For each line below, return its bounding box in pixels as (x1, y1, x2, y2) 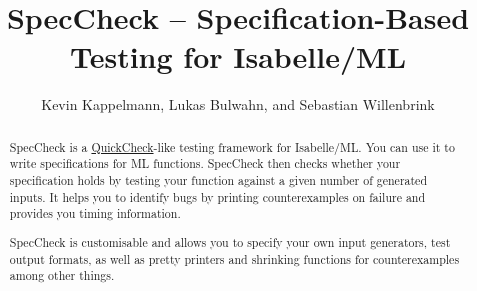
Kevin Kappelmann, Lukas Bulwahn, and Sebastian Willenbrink (41, 94, 435, 115)
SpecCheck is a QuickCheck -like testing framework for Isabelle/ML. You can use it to (9, 138, 455, 155)
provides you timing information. (9, 205, 181, 222)
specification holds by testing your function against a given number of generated (9, 172, 428, 189)
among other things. (9, 267, 115, 284)
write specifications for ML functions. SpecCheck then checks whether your (9, 155, 401, 172)
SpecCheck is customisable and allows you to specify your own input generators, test (9, 233, 451, 250)
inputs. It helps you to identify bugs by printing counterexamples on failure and (9, 188, 426, 205)
